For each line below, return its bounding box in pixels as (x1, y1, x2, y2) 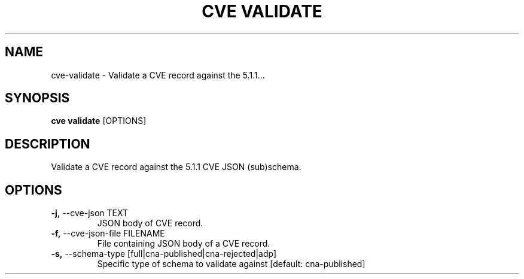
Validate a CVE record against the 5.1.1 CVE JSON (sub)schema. (51, 162, 301, 172)
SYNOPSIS (5, 90, 70, 106)
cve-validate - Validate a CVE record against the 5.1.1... (51, 69, 265, 80)
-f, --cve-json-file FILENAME (51, 228, 165, 239)
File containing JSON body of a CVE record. (97, 238, 270, 249)
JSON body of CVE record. (97, 218, 203, 229)
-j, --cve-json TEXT (51, 208, 129, 219)
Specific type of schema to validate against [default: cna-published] (97, 259, 365, 269)
